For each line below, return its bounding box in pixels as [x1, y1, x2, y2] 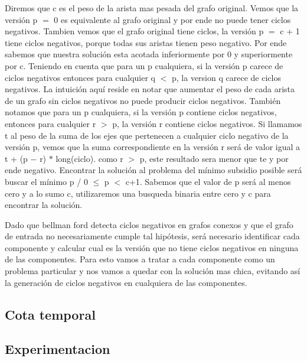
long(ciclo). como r [55, 152, 123, 164]
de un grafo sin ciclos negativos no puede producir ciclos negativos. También [5, 94, 281, 106]
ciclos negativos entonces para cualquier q [5, 71, 156, 83]
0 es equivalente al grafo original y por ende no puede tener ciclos [54, 13, 291, 25]
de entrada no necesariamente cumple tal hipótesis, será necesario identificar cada [5, 230, 300, 242]
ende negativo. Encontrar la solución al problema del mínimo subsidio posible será [5, 164, 302, 176]
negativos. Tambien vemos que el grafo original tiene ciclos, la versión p [5, 25, 264, 37]
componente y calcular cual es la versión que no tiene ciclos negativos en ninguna [5, 241, 299, 253]
